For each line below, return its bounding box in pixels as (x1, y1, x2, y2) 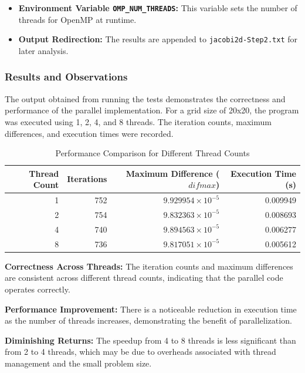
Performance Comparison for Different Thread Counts (55, 147, 250, 159)
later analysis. (18, 44, 69, 56)
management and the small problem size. (5, 357, 152, 369)
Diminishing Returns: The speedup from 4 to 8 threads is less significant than (5, 334, 296, 346)
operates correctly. (5, 283, 70, 295)
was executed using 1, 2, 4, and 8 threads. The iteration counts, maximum (5, 115, 272, 127)
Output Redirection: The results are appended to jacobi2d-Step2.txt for (18, 33, 297, 45)
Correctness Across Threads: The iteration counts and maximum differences (5, 260, 293, 272)
